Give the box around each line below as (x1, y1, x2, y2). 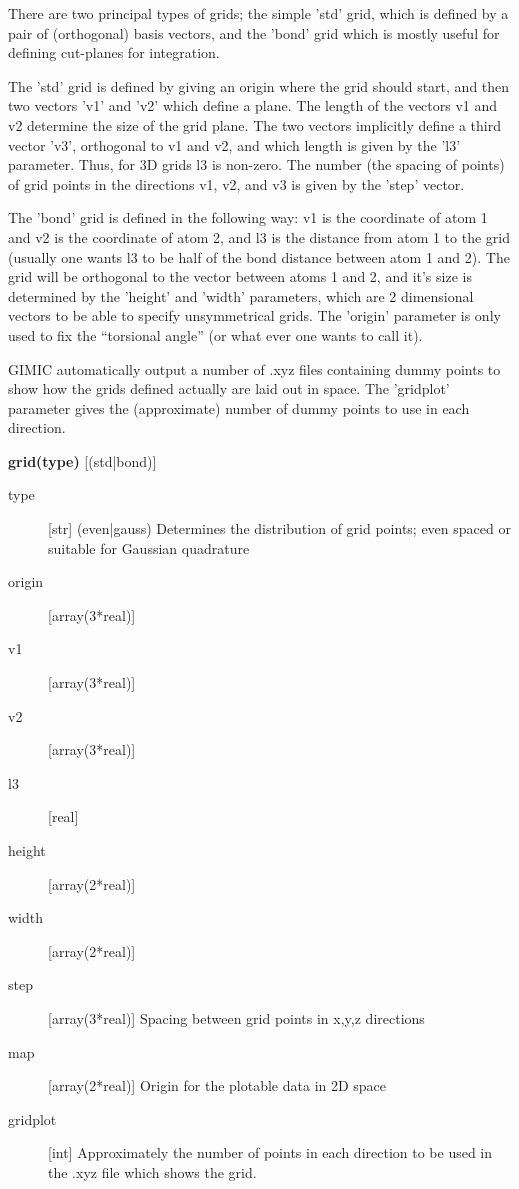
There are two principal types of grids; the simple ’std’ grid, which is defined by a (8, 3, 509, 23)
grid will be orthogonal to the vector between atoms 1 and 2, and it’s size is (8, 266, 472, 287)
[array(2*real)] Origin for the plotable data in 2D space (48, 1075, 387, 1096)
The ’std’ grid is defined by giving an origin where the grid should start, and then (8, 75, 510, 96)
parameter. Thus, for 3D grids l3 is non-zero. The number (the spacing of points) (8, 154, 505, 175)
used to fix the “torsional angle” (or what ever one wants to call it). (8, 324, 423, 345)
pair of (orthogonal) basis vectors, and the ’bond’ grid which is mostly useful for (8, 22, 500, 43)
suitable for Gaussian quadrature (48, 537, 250, 558)
